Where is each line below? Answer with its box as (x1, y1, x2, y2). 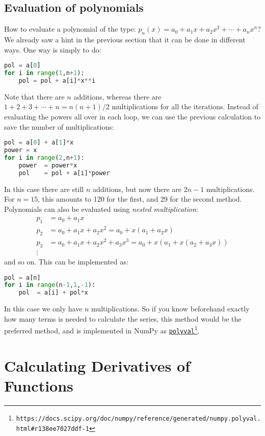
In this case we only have (4, 303, 83, 314)
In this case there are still (4, 183, 84, 194)
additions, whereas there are (73, 91, 162, 102)
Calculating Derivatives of (4, 355, 190, 376)
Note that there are (4, 91, 65, 102)
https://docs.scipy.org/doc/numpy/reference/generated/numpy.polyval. (16, 415, 261, 423)
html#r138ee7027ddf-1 (16, 425, 89, 432)
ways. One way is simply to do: (4, 44, 101, 55)
